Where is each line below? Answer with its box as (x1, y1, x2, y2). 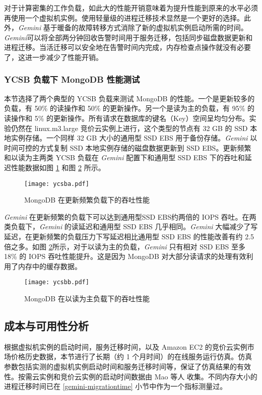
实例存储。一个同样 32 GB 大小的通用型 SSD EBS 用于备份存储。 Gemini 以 (11, 133, 257, 143)
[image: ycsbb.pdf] (24, 279, 89, 286)
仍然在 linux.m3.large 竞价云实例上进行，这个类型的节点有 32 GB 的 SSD (11, 122, 248, 133)
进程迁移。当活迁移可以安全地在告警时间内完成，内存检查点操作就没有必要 (4, 42, 251, 52)
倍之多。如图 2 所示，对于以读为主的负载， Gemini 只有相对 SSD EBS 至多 (4, 241, 246, 251)
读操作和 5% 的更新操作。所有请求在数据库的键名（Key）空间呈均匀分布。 (4, 112, 249, 123)
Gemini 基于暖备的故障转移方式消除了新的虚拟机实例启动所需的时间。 (18, 22, 248, 33)
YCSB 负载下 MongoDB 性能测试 (4, 73, 140, 86)
